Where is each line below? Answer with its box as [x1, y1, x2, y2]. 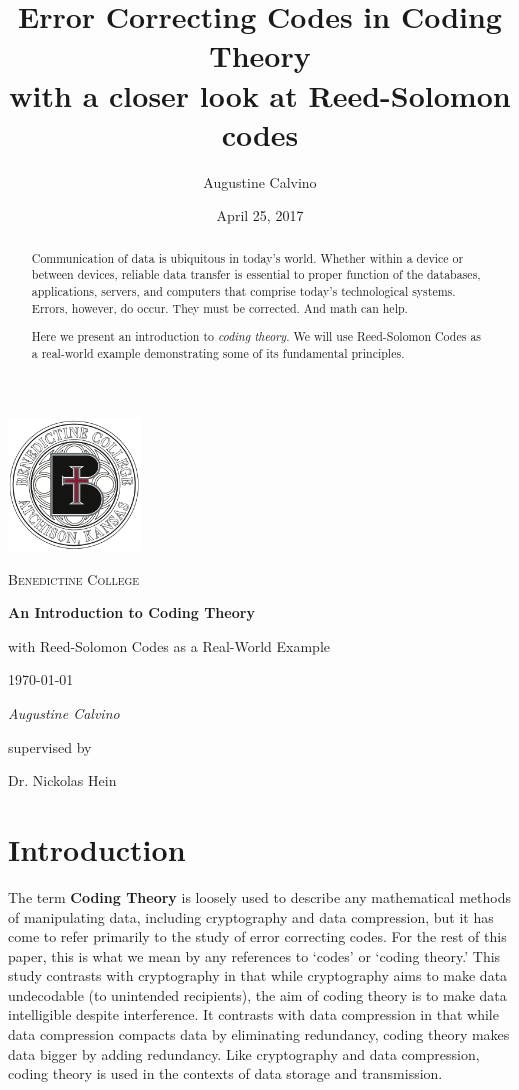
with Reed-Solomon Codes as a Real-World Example [8, 635, 330, 656]
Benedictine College [8, 568, 140, 589]
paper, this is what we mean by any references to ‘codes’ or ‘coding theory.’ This [8, 945, 501, 966]
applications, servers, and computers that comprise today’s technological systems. [31, 282, 456, 299]
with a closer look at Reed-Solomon [9, 74, 511, 115]
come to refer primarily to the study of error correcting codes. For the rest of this [8, 926, 507, 947]
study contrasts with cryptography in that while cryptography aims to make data [8, 965, 508, 986]
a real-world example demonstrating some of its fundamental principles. [31, 344, 405, 361]
